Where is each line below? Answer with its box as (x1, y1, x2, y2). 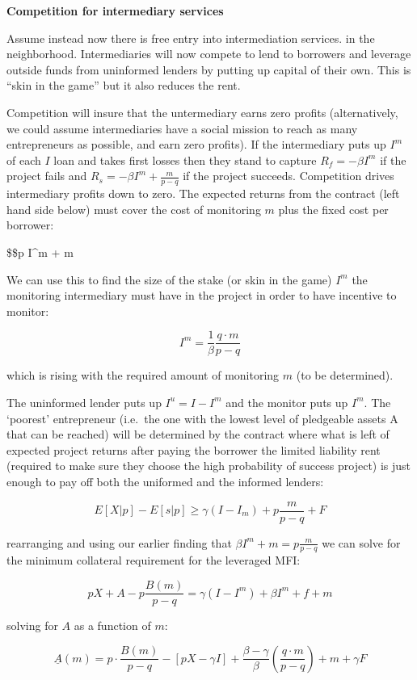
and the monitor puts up (225, 393, 348, 410)
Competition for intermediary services (6, 2, 224, 19)
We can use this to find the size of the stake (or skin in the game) (6, 271, 332, 288)
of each (6, 151, 41, 168)
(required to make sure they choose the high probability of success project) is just (6, 457, 411, 474)
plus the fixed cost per (278, 200, 389, 217)
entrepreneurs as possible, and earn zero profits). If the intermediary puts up (6, 136, 386, 153)
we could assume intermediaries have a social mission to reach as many (6, 120, 358, 136)
